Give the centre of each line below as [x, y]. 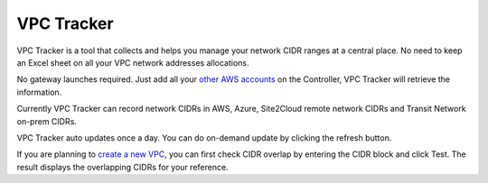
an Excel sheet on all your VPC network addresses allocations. [133, 62]
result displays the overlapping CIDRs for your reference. [123, 167]
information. [39, 92]
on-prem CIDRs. [47, 121]
